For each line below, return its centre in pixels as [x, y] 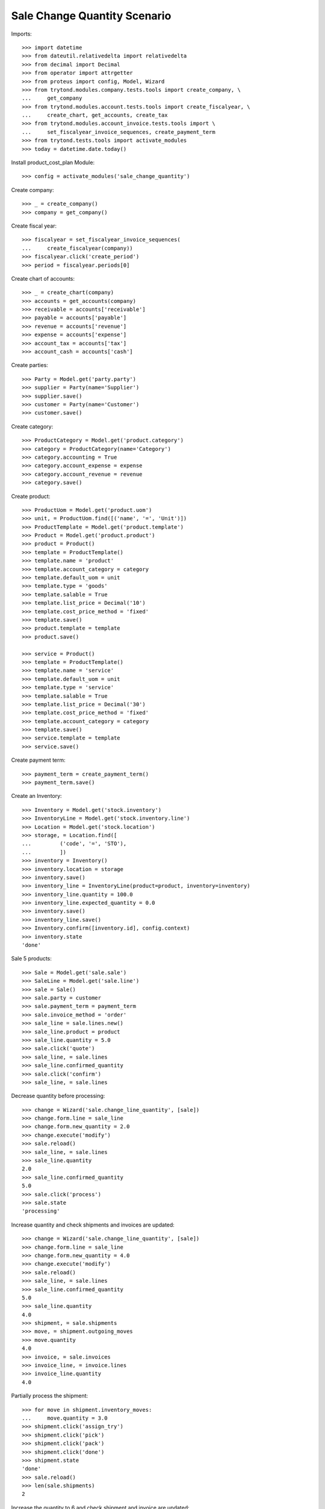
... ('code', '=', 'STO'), [74, 844]
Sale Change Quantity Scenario [91, 16]
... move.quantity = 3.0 [65, 1418]
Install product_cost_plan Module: [53, 162]
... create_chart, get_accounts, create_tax [95, 115]
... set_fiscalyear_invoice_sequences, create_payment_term [119, 132]
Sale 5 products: [32, 959]
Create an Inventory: [37, 796]
